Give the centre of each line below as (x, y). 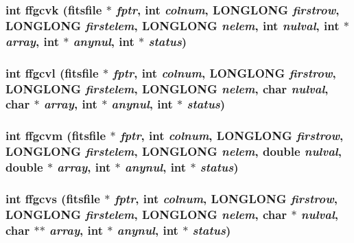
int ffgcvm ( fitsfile (56, 136)
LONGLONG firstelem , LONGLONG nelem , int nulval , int (173, 25)
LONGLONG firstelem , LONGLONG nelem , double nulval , (174, 151)
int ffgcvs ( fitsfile (53, 198)
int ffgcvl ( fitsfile (52, 72)
